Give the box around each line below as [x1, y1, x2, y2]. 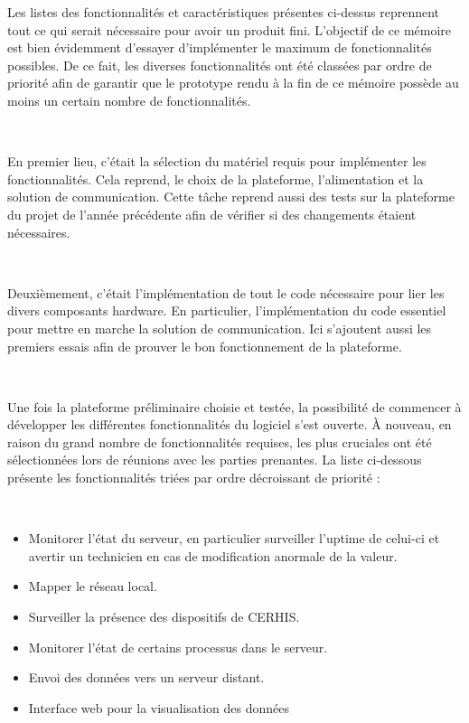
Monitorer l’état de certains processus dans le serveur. [28, 637, 328, 656]
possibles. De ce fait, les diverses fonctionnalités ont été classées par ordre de [7, 55, 432, 74]
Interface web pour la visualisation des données [28, 698, 289, 717]
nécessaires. [7, 222, 70, 241]
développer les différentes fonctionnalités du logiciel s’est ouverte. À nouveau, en [7, 415, 452, 434]
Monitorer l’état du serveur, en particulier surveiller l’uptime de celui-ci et [28, 529, 440, 548]
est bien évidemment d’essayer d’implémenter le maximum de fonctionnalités [7, 38, 432, 57]
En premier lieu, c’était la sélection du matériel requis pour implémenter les [7, 152, 427, 171]
